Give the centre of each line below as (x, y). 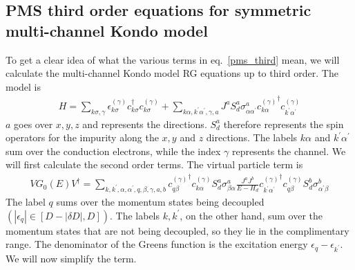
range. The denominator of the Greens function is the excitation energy (157, 244)
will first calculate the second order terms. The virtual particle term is (154, 164)
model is (23, 86)
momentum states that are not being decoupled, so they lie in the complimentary (177, 230)
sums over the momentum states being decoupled (160, 202)
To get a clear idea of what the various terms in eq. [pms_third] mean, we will (173, 59)
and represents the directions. (145, 124)
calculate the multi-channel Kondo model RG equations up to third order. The (172, 73)
